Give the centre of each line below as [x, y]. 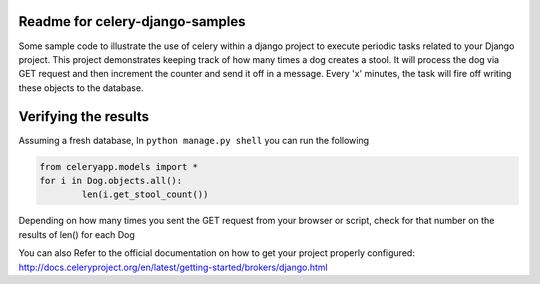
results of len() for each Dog [76, 234]
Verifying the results [84, 116]
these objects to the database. [81, 87]
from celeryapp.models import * [119, 166]
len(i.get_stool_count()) [145, 194]
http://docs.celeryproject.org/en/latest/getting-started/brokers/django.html [173, 267]
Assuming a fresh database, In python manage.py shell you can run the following [194, 140]
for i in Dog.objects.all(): [111, 180]
